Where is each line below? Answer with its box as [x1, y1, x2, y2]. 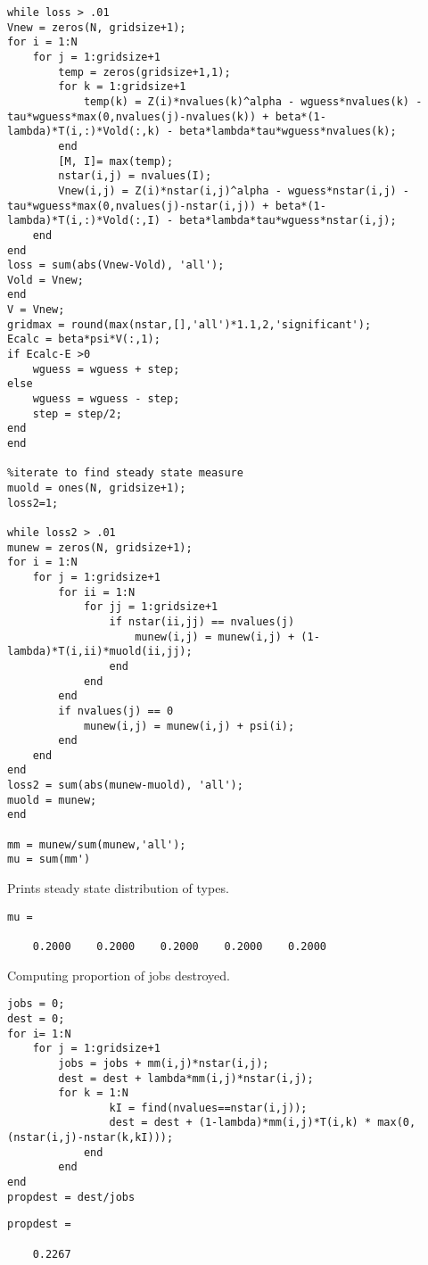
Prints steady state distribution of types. [7, 879, 229, 897]
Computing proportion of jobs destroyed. [7, 965, 230, 984]
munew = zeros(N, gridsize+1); [7, 541, 193, 554]
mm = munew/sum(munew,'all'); [7, 838, 186, 851]
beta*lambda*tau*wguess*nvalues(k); [179, 125, 397, 138]
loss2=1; [7, 496, 59, 509]
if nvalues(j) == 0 [58, 704, 174, 717]
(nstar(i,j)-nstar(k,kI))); [7, 1131, 174, 1145]
